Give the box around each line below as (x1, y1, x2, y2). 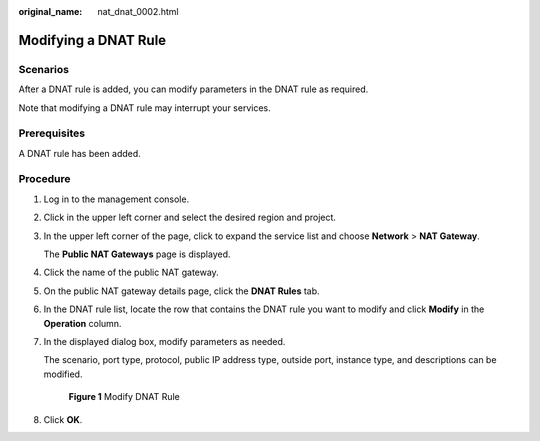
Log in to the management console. (43, 193, 190, 205)
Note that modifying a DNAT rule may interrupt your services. (18, 101, 271, 114)
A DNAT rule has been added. (18, 147, 142, 159)
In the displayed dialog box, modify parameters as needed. (43, 335, 286, 347)
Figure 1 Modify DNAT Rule (68, 391, 180, 403)
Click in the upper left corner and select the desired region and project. (43, 211, 337, 224)
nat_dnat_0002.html (97, 6, 179, 17)
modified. (43, 368, 83, 380)
